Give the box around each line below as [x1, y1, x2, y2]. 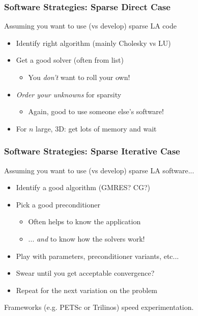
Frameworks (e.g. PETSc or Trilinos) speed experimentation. [4, 302, 194, 312]
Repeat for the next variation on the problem [16, 284, 158, 295]
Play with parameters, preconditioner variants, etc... [16, 250, 179, 261]
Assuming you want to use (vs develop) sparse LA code [4, 20, 177, 31]
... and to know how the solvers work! [28, 233, 145, 244]
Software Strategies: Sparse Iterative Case [4, 145, 180, 157]
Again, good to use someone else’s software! [28, 106, 164, 117]
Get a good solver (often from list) [16, 55, 124, 65]
